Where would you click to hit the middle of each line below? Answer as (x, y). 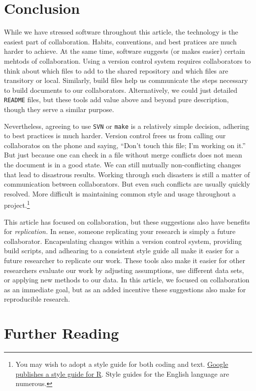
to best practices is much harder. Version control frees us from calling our (115, 136)
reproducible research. (37, 299)
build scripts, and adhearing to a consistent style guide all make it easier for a (122, 251)
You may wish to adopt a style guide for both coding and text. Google (122, 364)
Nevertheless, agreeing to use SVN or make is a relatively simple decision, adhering (127, 126)
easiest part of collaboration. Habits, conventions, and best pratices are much (120, 41)
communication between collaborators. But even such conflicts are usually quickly (127, 184)
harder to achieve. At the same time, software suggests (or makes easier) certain (125, 51)
